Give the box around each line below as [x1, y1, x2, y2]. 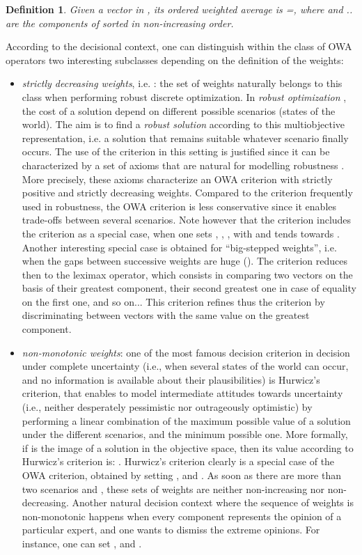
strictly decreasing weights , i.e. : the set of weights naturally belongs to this [22, 76, 343, 91]
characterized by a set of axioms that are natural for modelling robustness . [22, 157, 345, 172]
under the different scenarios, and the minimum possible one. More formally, [22, 427, 348, 441]
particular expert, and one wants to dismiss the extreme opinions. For [22, 522, 320, 537]
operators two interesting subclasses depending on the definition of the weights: [6, 52, 344, 67]
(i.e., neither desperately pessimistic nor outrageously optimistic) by [22, 400, 313, 414]
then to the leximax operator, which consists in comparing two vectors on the [22, 267, 353, 281]
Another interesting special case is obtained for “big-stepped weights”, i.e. [22, 240, 337, 254]
